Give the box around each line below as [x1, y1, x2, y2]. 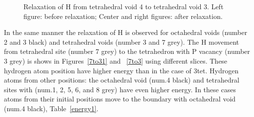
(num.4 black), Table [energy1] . [4, 103, 99, 113]
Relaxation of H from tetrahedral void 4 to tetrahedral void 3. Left [23, 1, 224, 11]
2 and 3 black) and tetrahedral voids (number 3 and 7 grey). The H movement [4, 36, 239, 47]
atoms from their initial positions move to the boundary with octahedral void [4, 94, 236, 104]
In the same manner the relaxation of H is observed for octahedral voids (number [4, 27, 247, 37]
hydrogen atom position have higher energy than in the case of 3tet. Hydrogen [4, 65, 239, 75]
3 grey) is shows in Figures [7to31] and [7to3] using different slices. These [4, 55, 228, 66]
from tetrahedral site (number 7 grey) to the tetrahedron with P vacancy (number [4, 46, 250, 56]
